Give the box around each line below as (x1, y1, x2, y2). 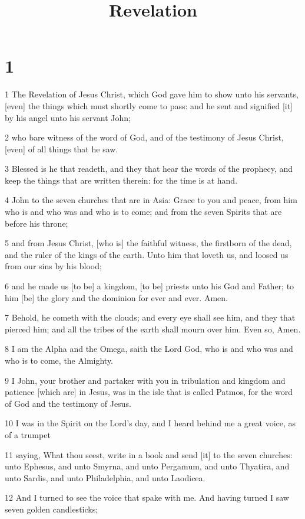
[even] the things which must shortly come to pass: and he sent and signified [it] (5, 99, 293, 112)
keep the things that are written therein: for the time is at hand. (5, 174, 238, 186)
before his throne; (5, 217, 68, 229)
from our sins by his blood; (5, 260, 102, 272)
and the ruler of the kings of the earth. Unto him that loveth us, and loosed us (5, 248, 289, 260)
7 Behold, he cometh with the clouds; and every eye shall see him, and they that (5, 311, 296, 324)
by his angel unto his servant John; (5, 111, 131, 123)
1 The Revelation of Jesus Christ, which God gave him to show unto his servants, (5, 88, 299, 100)
